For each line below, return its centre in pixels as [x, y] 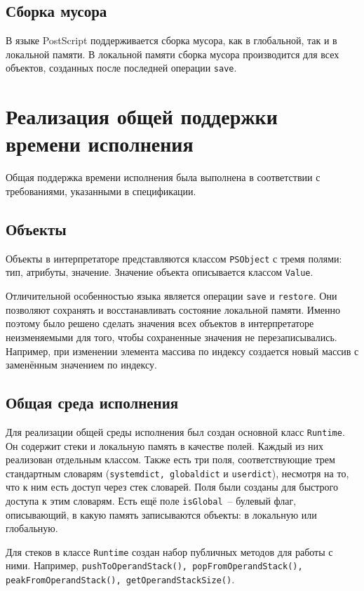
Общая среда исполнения [92, 403]
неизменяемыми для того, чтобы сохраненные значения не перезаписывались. [171, 337]
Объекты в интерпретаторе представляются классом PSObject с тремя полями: [174, 258]
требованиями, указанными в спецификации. [101, 191]
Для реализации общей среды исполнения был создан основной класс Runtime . [175, 431]
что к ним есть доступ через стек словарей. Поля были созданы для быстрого [172, 487]
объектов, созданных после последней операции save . [121, 68]
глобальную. [32, 528]
